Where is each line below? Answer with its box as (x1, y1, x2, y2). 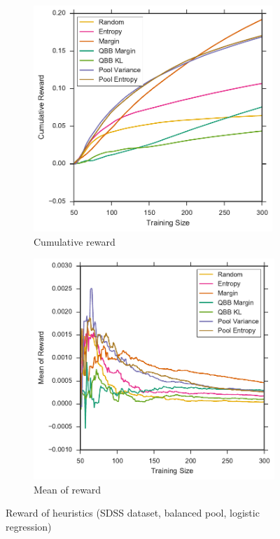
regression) (6, 519, 52, 533)
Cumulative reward (34, 234, 115, 248)
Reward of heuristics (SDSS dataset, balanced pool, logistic (6, 505, 260, 520)
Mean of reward (34, 482, 101, 496)
